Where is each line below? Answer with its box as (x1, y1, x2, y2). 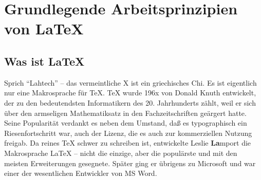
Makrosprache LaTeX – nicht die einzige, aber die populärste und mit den (4, 147, 237, 158)
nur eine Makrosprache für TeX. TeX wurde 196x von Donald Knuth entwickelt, (4, 87, 256, 98)
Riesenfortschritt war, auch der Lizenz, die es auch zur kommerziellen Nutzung (4, 127, 252, 138)
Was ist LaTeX (4, 53, 85, 69)
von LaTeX (4, 18, 84, 39)
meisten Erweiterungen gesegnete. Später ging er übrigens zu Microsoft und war (4, 157, 256, 168)
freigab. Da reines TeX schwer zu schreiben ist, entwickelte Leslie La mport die (4, 137, 251, 148)
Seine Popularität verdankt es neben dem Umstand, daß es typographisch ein (4, 117, 247, 128)
